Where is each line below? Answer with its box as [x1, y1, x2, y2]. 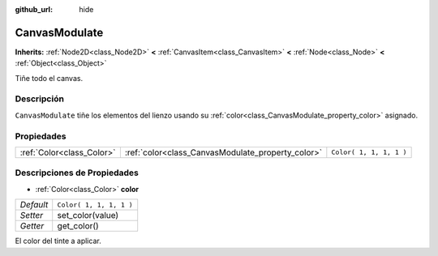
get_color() [57, 220, 99, 232]
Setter [19, 210, 44, 221]
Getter [19, 220, 45, 232]
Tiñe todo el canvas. [15, 73, 84, 83]
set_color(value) [57, 210, 119, 221]
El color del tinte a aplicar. [15, 236, 101, 246]
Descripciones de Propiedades [15, 167, 140, 178]
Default [19, 199, 49, 211]
